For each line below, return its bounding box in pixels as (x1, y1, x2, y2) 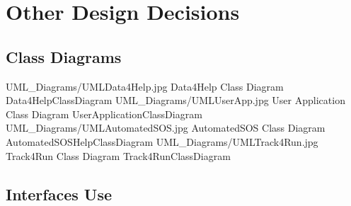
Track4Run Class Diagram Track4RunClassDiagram (6, 148, 231, 163)
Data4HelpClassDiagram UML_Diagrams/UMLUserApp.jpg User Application (6, 93, 345, 108)
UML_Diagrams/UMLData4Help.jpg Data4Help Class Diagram (6, 79, 284, 93)
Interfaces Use (6, 183, 112, 205)
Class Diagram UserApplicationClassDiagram (6, 106, 202, 121)
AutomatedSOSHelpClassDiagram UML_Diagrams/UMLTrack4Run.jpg (6, 134, 318, 149)
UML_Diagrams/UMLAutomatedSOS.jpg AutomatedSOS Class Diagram (6, 120, 326, 135)
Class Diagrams (6, 45, 122, 67)
